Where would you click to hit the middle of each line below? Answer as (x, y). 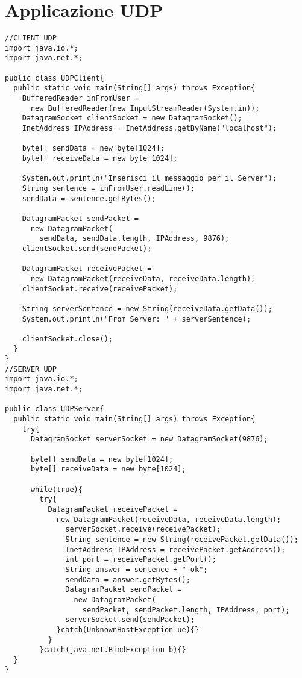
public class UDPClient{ (55, 78)
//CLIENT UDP (31, 38)
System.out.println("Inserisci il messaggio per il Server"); (149, 179)
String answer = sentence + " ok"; (137, 569)
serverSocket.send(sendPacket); (130, 620)
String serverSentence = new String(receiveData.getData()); (147, 309)
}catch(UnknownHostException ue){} (128, 630)
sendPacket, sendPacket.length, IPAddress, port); (186, 610)
